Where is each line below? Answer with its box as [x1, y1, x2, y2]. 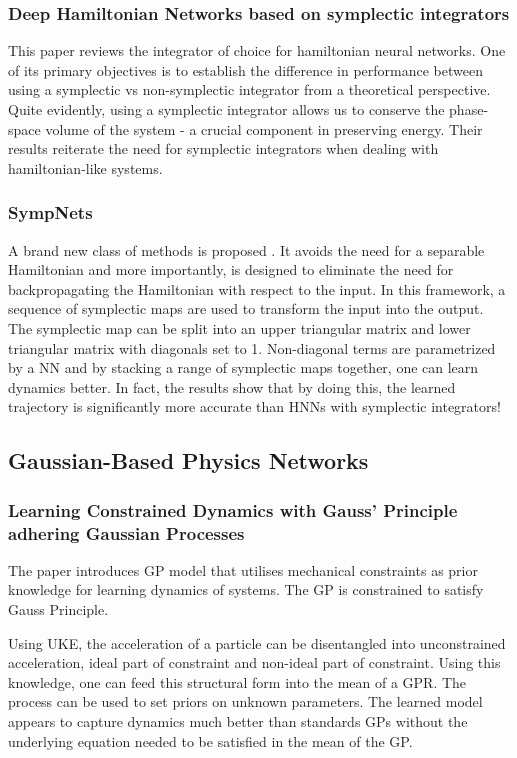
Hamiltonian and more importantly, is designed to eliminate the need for [8, 259, 454, 280]
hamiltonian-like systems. [8, 157, 163, 178]
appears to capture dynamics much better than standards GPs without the [8, 711, 468, 732]
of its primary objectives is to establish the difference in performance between [8, 59, 483, 80]
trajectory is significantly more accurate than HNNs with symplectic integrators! [8, 396, 501, 417]
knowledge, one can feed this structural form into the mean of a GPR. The [8, 671, 467, 692]
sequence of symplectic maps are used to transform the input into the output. [8, 298, 484, 319]
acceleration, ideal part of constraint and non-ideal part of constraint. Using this [8, 652, 501, 673]
